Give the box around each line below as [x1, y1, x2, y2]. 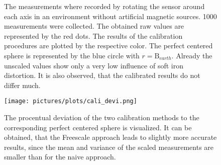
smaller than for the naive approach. [4, 151, 116, 162]
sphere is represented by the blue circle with [4, 50, 140, 60]
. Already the [171, 50, 212, 60]
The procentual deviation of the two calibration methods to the [4, 112, 199, 122]
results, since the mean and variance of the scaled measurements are [4, 141, 214, 152]
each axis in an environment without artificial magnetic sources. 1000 [4, 11, 217, 21]
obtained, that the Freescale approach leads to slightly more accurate [4, 132, 217, 142]
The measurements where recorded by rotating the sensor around [4, 1, 205, 11]
